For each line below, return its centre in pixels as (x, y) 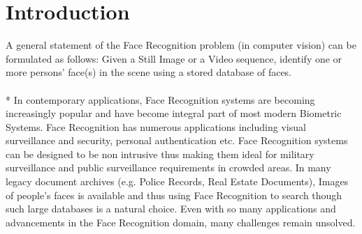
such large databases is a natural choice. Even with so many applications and (171, 209)
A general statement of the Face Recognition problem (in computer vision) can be (181, 45)
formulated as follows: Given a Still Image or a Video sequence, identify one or (174, 58)
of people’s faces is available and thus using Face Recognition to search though (174, 195)
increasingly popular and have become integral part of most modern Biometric (174, 113)
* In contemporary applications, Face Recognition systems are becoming (160, 99)
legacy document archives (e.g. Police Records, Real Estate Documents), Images (177, 181)
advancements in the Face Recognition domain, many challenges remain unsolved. (181, 222)
